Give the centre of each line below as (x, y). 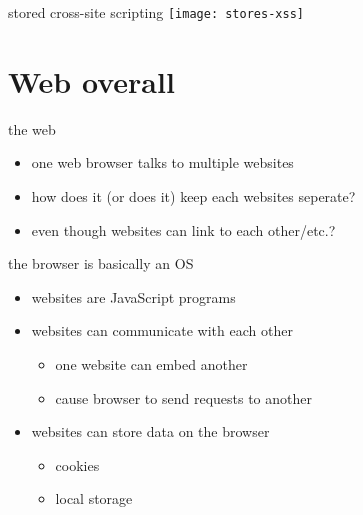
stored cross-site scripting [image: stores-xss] (156, 12)
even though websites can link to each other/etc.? (183, 229)
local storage (94, 498)
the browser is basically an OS (101, 263)
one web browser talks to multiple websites (162, 162)
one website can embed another (151, 363)
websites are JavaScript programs (133, 296)
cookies (77, 464)
